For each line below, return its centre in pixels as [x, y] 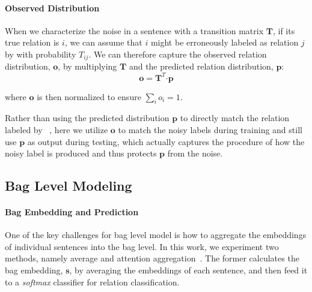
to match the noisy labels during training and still [210, 129]
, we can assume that [103, 42]
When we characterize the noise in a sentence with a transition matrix [134, 30]
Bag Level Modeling [69, 186]
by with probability [41, 54]
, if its [284, 30]
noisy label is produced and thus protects [81, 153]
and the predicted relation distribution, [201, 66]
